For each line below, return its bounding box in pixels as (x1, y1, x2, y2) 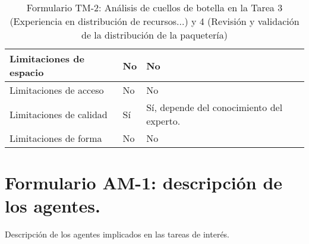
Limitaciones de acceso (10, 83, 104, 97)
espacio (10, 65, 44, 79)
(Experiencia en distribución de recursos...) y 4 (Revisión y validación (10, 14, 299, 28)
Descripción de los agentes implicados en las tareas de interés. (5, 228, 230, 240)
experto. (146, 114, 181, 128)
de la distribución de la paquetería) (81, 28, 228, 42)
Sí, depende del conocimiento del (146, 100, 283, 114)
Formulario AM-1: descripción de (5, 170, 283, 195)
